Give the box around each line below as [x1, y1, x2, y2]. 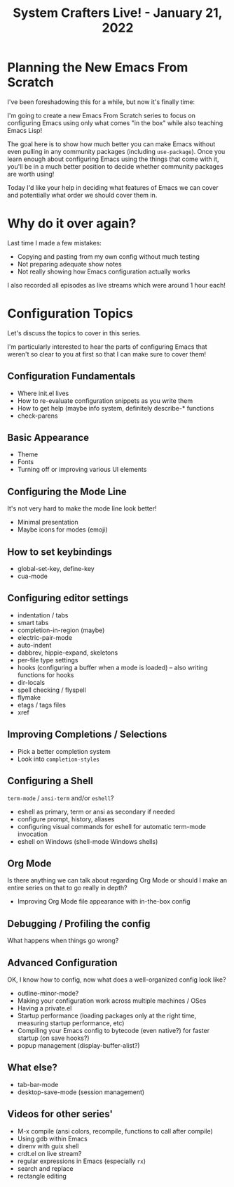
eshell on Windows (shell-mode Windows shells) [17, 837, 158, 845]
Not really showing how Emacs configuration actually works [17, 267, 191, 276]
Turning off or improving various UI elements [17, 466, 147, 474]
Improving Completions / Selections [7, 729, 167, 740]
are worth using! [7, 169, 55, 178]
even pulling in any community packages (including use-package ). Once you [7, 147, 226, 155]
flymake [17, 693, 41, 701]
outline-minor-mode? [17, 989, 79, 997]
